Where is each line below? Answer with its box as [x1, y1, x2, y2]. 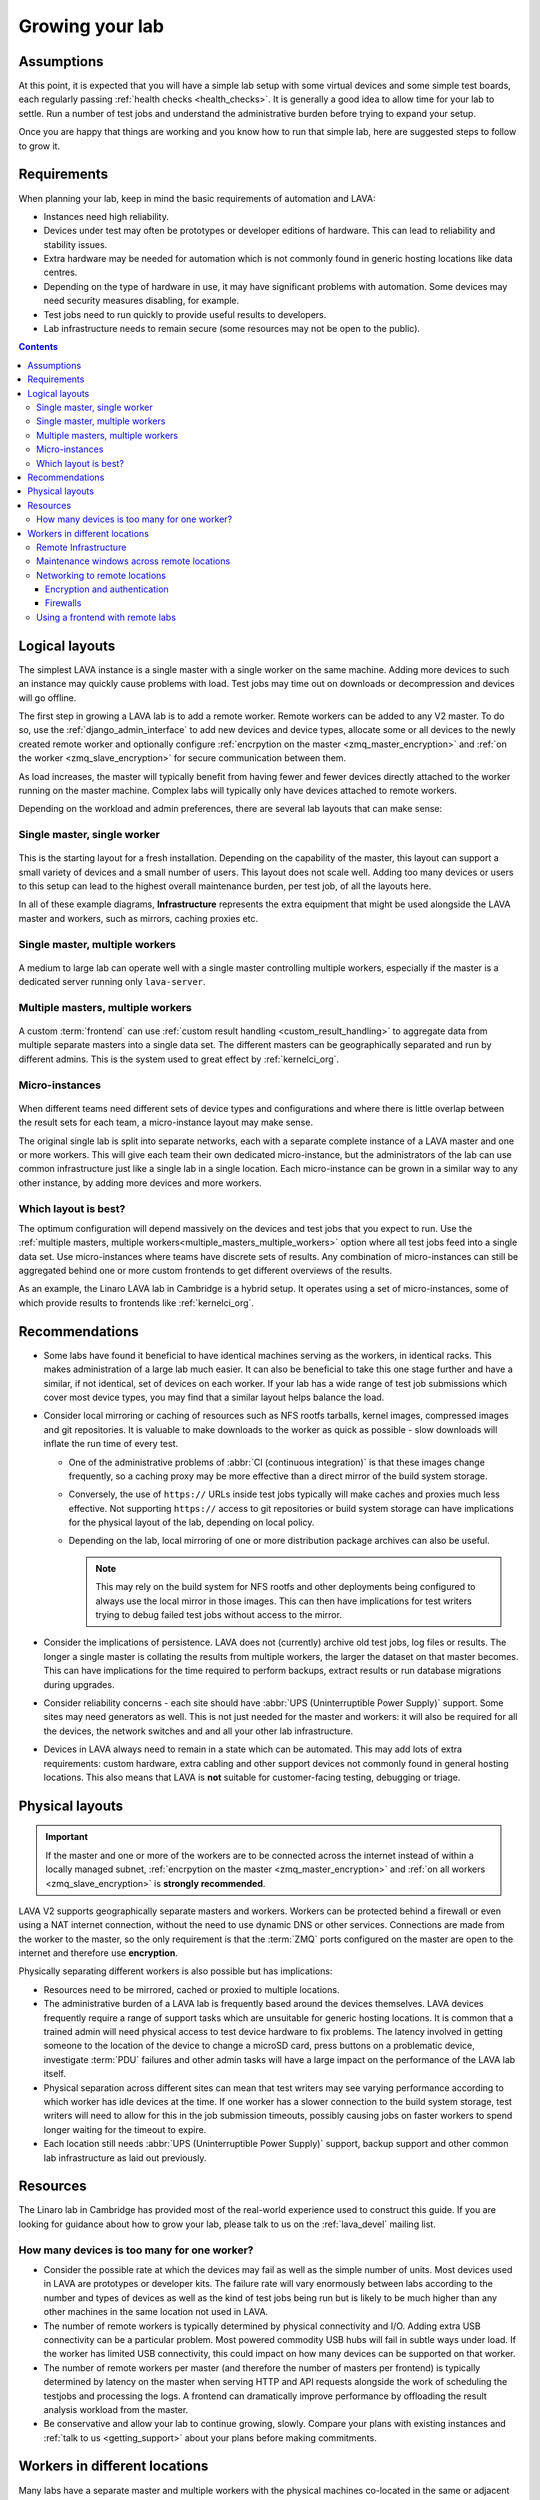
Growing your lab [18, 15, 165, 37]
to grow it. [18, 140, 60, 152]
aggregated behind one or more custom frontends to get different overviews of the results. [18, 1265, 393, 1277]
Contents [18, 341, 59, 353]
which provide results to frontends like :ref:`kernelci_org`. [18, 1296, 255, 1309]
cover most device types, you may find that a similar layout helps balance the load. [43, 1391, 385, 1403]
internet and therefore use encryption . [18, 1947, 179, 1959]
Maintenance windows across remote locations [36, 555, 231, 567]
